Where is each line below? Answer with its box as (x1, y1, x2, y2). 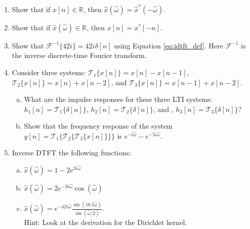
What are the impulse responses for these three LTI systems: (24, 94, 213, 104)
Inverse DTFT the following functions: (12, 147, 131, 158)
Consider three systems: (12, 67, 86, 77)
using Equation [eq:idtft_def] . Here (114, 40, 223, 50)
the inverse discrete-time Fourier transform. (12, 50, 147, 61)
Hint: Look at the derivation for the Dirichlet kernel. (24, 216, 187, 227)
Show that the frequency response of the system (24, 121, 173, 131)
